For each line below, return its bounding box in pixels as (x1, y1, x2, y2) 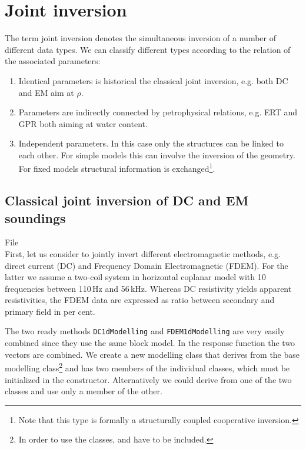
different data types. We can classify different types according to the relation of (5, 43, 291, 55)
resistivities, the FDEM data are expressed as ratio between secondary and (5, 294, 275, 306)
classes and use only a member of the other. (5, 385, 162, 397)
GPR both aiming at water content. (18, 117, 148, 129)
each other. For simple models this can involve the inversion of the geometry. (18, 148, 295, 161)
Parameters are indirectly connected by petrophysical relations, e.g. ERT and (18, 106, 297, 118)
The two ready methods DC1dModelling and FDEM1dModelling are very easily (5, 325, 285, 337)
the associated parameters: (5, 55, 101, 67)
